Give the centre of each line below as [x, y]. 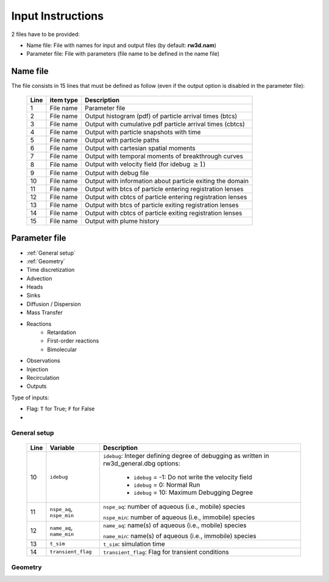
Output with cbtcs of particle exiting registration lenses [163, 213]
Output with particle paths [122, 140]
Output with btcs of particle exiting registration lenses [161, 205]
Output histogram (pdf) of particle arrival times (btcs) [161, 116]
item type [64, 100]
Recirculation [43, 378]
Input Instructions [57, 16]
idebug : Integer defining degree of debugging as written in [186, 456]
